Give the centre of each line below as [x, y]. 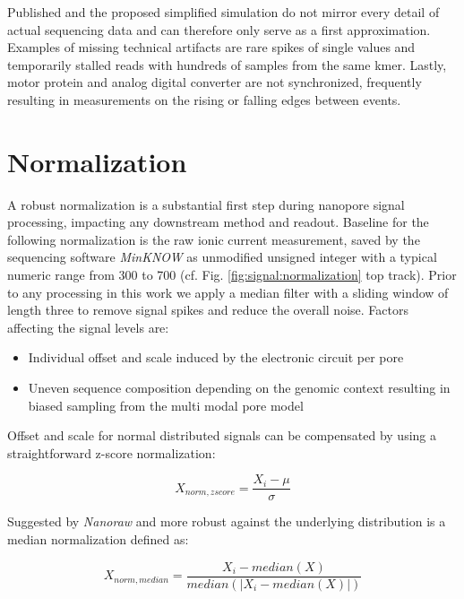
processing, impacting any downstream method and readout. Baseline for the [218, 222]
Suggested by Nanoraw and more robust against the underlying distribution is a [227, 521]
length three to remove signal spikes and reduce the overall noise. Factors [208, 310]
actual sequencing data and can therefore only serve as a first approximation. [219, 29]
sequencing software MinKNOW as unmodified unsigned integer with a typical [222, 257]
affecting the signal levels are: [88, 327]
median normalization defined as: [98, 539]
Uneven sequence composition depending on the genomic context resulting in [239, 388]
